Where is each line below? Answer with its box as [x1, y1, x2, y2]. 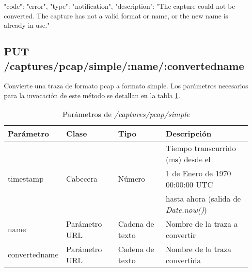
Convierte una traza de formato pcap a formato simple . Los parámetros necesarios [4, 81, 248, 91]
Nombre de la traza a [166, 218, 238, 229]
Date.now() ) [166, 204, 207, 215]
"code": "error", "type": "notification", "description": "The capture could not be [4, 1, 235, 11]
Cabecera [66, 173, 97, 185]
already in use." [4, 20, 50, 30]
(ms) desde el [166, 153, 211, 165]
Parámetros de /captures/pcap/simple [62, 108, 190, 119]
